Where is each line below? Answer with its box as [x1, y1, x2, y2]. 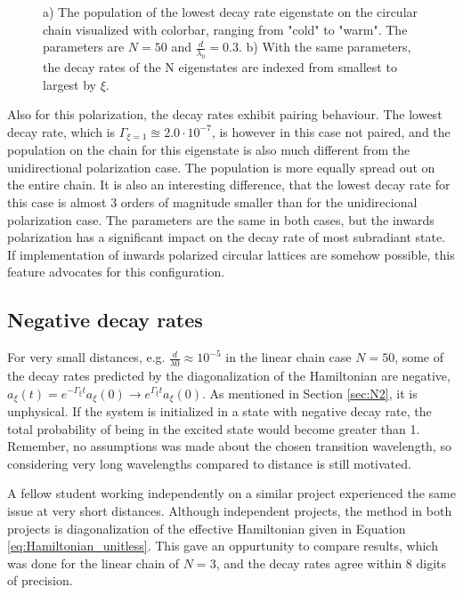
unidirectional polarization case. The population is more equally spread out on [7, 157, 435, 176]
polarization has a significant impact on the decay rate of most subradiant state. [7, 228, 446, 246]
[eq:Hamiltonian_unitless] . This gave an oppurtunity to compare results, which [7, 536, 438, 555]
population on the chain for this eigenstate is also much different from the [7, 141, 410, 159]
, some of [394, 348, 444, 366]
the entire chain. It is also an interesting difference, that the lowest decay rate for [7, 175, 451, 194]
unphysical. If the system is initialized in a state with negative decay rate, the [7, 402, 432, 421]
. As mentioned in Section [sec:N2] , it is [201, 383, 418, 402]
